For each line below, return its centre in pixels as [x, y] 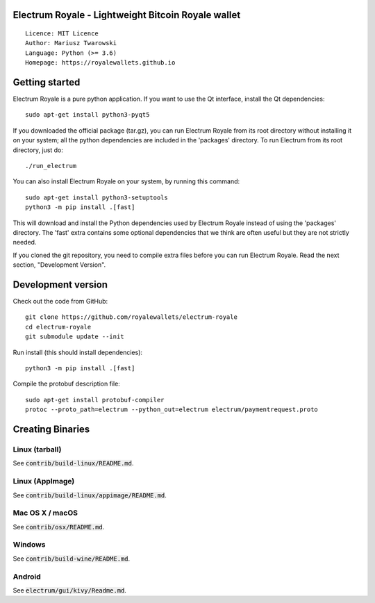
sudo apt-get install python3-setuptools [97, 197]
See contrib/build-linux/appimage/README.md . [90, 495]
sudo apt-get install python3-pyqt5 [87, 115]
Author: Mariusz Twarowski [71, 43]
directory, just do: [38, 150]
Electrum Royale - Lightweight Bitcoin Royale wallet [127, 15]
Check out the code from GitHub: [60, 301]
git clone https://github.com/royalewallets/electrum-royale [131, 317]
